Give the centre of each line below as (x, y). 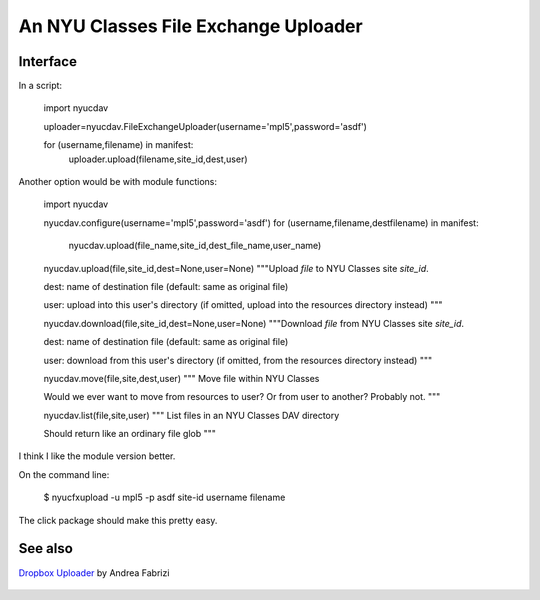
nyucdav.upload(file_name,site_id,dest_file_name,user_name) (195, 246)
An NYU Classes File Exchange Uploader (191, 26)
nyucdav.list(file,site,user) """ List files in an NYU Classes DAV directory (191, 415)
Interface (47, 61)
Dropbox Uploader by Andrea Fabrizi (94, 572)
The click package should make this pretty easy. (118, 520)
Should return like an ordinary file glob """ (130, 434)
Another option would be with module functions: (117, 182)
